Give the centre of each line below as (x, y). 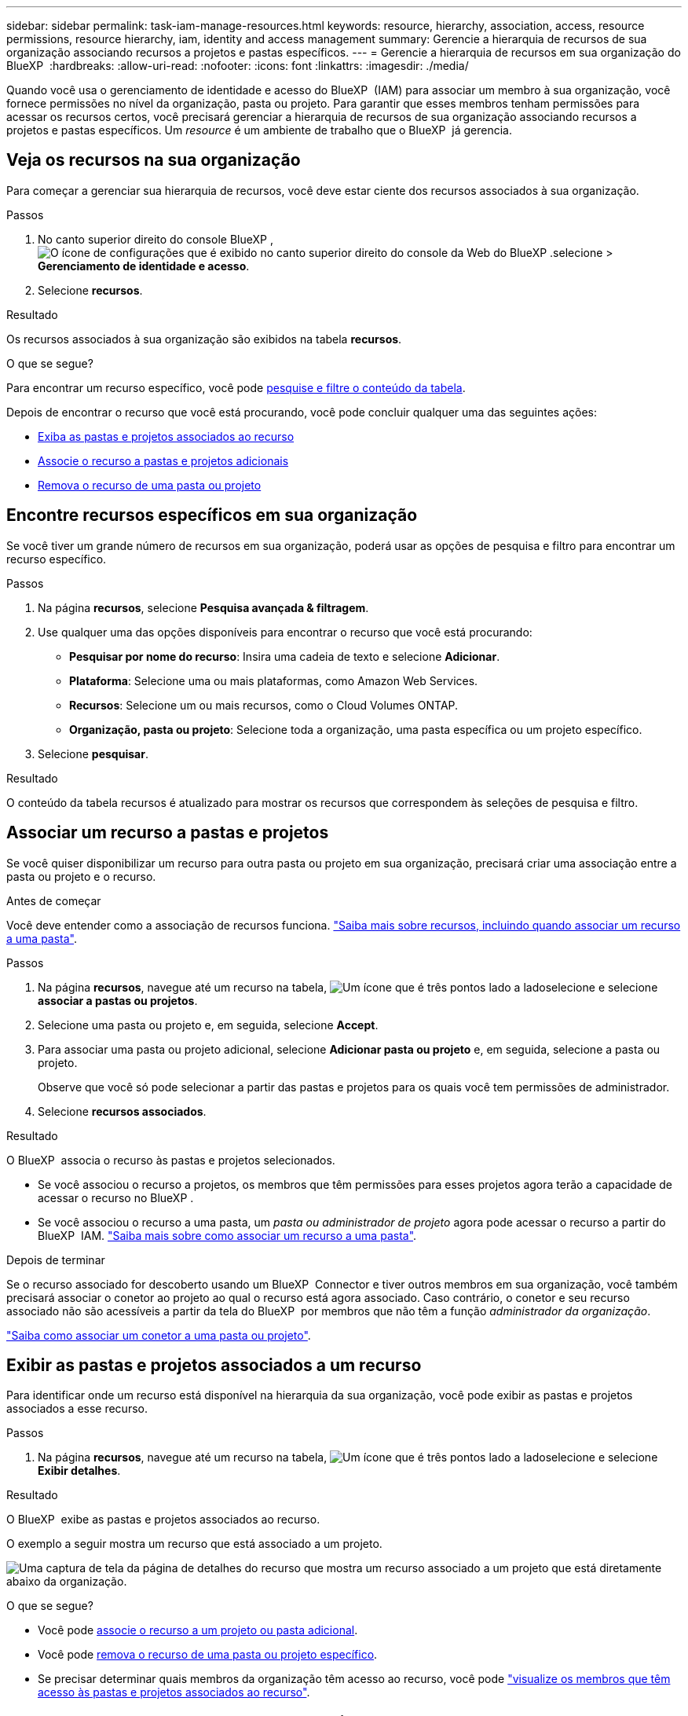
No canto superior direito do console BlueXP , (156, 239)
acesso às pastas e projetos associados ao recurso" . (174, 1692)
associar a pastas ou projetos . (118, 1000)
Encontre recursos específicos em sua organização (212, 515)
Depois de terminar (56, 1259)
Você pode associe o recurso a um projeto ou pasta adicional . (198, 1630)
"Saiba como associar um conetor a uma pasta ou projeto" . (159, 1335)
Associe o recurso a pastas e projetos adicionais (163, 460)
